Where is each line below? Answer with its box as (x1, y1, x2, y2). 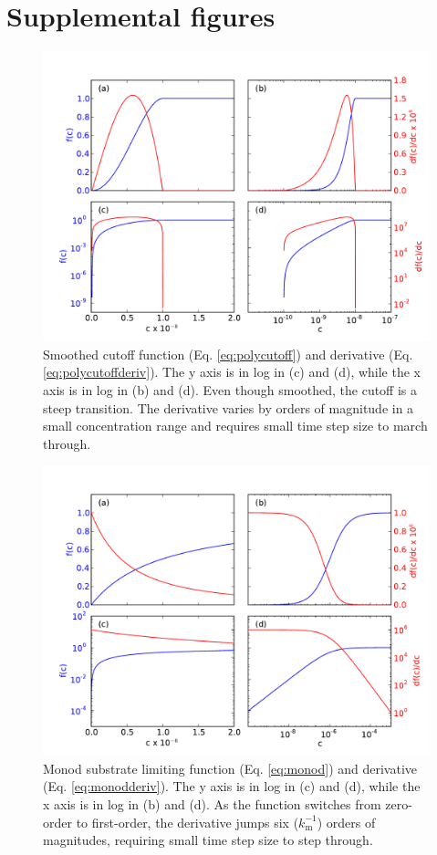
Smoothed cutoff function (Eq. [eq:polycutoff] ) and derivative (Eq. (43, 344, 413, 363)
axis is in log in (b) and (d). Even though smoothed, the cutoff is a (43, 380, 418, 399)
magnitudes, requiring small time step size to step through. (43, 830, 373, 850)
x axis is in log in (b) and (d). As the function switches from (43, 795, 381, 814)
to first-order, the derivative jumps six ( (76, 812, 299, 831)
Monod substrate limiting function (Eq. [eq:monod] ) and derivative (43, 758, 418, 777)
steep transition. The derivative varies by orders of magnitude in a (43, 398, 414, 417)
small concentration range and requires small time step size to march (43, 416, 428, 435)
